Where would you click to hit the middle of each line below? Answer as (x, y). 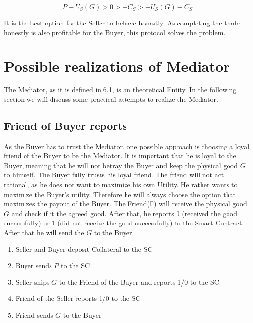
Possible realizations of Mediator (117, 66)
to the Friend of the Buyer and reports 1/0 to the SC (139, 282)
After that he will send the (44, 233)
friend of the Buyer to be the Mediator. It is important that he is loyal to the (120, 156)
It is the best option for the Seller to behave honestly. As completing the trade (122, 23)
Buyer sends (34, 265)
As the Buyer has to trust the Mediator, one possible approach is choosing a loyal (127, 146)
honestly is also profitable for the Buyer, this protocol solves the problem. (115, 32)
